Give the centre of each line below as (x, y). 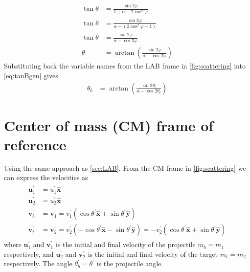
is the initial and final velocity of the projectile (125, 244)
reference (35, 144)
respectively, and (29, 254)
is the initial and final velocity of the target (153, 254)
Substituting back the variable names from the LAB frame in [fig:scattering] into (125, 66)
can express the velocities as (46, 177)
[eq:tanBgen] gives (31, 75)
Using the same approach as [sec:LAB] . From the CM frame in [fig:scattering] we (125, 168)
